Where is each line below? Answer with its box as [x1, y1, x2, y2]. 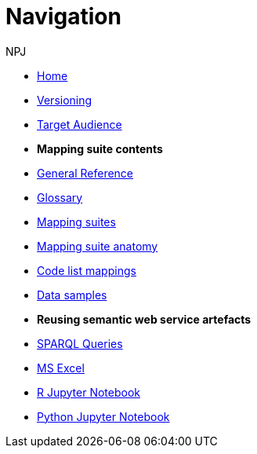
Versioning [37, 93, 92, 107]
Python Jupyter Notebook [37, 409, 170, 423]
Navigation [5, 3, 121, 30]
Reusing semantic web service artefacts [37, 312, 252, 326]
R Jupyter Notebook [37, 385, 140, 399]
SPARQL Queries [37, 336, 123, 350]
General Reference [37, 166, 134, 180]
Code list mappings [37, 263, 136, 277]
